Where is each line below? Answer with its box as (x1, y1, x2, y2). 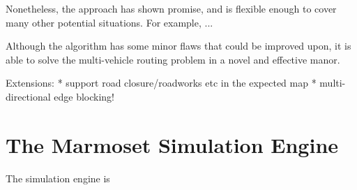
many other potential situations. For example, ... (6, 15, 213, 29)
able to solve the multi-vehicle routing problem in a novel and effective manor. (6, 52, 340, 66)
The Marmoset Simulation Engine (6, 130, 339, 159)
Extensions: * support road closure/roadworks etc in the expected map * (6, 75, 317, 90)
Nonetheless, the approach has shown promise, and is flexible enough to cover (6, 1, 337, 15)
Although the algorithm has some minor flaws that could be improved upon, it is (6, 38, 351, 53)
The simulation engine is (6, 170, 110, 185)
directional (6, 89, 51, 103)
